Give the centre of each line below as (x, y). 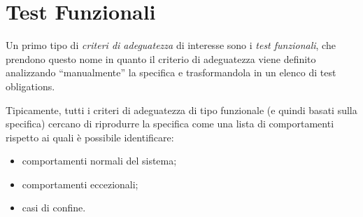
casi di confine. (54, 208)
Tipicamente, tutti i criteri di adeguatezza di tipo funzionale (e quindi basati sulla (181, 110)
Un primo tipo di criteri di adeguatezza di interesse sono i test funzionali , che (171, 45)
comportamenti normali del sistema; (99, 161)
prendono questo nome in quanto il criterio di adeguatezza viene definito (161, 58)
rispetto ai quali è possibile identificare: (90, 137)
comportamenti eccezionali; (80, 184)
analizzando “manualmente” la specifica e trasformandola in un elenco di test (171, 72)
